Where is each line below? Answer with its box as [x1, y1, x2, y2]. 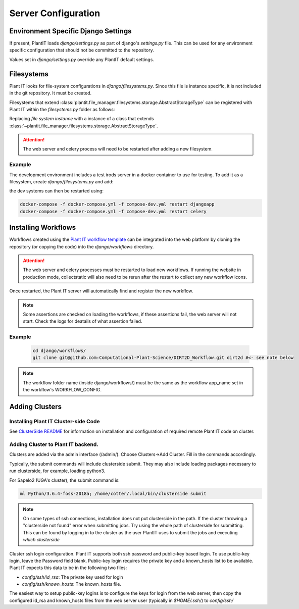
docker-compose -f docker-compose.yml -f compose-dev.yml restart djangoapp [20, 201, 215, 207]
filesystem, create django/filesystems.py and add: [9, 179, 114, 185]
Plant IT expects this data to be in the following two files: [9, 565, 127, 571]
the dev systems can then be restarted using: [9, 188, 104, 194]
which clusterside [23, 537, 60, 543]
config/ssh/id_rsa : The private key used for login [22, 574, 123, 580]
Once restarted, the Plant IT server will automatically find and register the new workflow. [9, 288, 193, 294]
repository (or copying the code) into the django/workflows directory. [9, 243, 154, 249]
